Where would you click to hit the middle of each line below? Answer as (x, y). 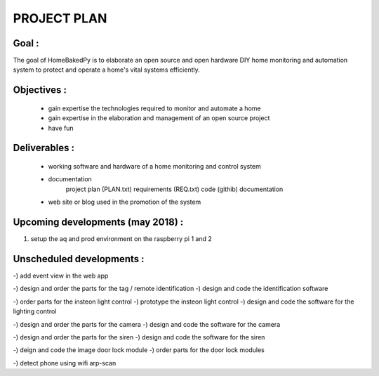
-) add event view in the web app (61, 276)
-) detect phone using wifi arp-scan (65, 363)
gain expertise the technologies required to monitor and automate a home (154, 108)
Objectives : (40, 90)
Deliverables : (44, 148)
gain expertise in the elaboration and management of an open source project (159, 118)
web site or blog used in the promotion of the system (125, 202)
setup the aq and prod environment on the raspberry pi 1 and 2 (121, 239)
